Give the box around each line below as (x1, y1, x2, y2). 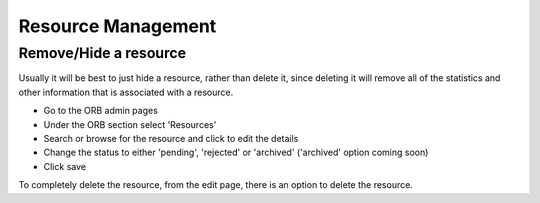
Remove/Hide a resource (18, 44, 187, 62)
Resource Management (18, 15, 217, 37)
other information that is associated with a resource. (18, 86, 234, 98)
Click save (43, 160, 87, 172)
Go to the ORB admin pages (43, 105, 159, 117)
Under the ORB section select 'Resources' (43, 118, 217, 130)
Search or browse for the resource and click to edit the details (43, 132, 299, 144)
